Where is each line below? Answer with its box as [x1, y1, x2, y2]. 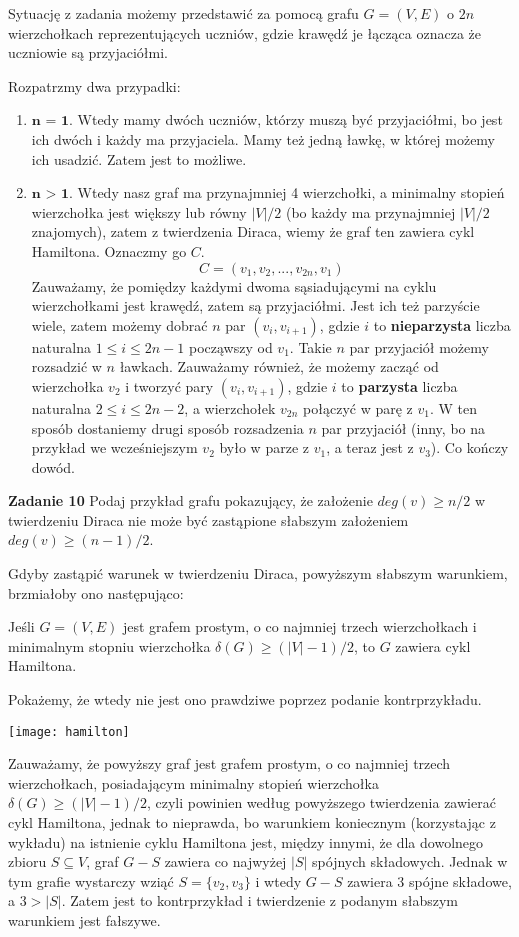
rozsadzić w [31, 356, 102, 377]
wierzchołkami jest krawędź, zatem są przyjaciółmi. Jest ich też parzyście [31, 295, 480, 316]
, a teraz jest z [326, 437, 414, 458]
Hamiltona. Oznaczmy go [31, 240, 187, 261]
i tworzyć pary [125, 375, 214, 396]
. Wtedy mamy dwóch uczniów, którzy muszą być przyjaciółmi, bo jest [68, 109, 503, 130]
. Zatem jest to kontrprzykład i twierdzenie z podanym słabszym [61, 890, 458, 911]
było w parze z [219, 437, 309, 458]
